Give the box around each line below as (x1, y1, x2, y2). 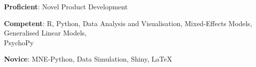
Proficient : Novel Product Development (4, 1, 128, 11)
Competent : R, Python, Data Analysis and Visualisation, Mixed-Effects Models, (4, 18, 253, 28)
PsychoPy (4, 37, 34, 47)
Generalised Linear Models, (4, 28, 87, 38)
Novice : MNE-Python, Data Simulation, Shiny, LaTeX (4, 54, 172, 64)
